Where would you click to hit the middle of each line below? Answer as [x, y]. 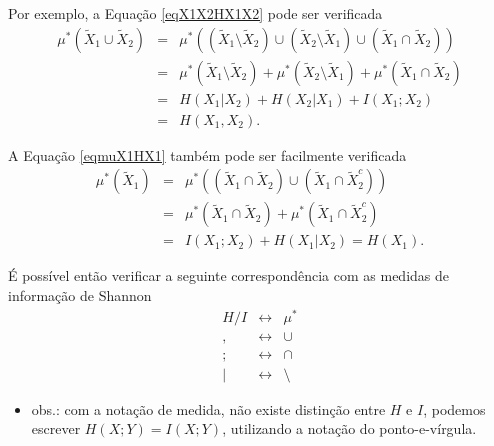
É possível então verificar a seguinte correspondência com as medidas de [228, 275]
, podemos [454, 408]
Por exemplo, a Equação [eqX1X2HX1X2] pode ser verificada [195, 13]
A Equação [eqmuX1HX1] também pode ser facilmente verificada [207, 154]
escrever [56, 428]
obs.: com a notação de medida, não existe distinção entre [208, 408]
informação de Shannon [80, 295]
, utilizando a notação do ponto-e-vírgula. [349, 428]
